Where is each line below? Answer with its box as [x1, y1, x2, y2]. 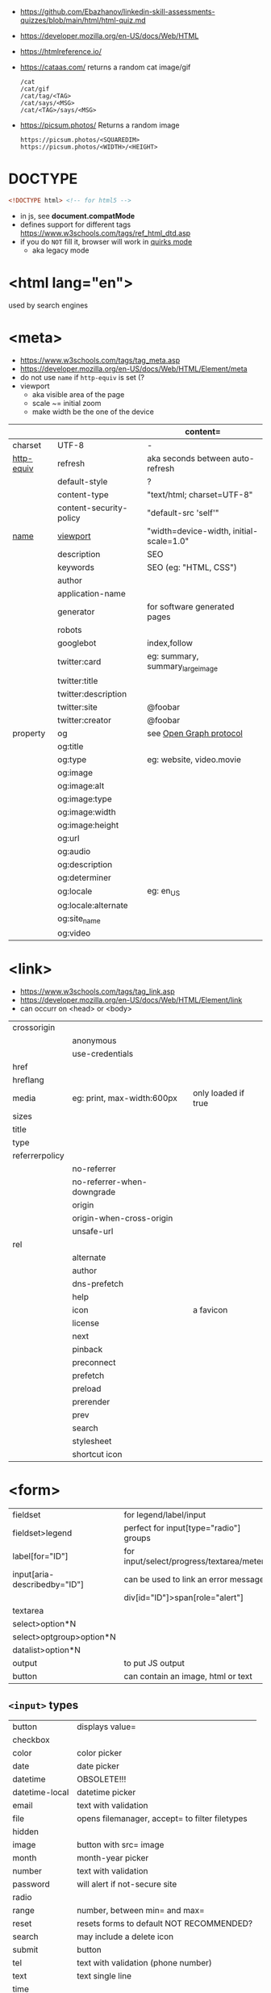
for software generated [146, 601, 235, 612]
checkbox [12, 1734, 50, 1745]
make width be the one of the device [31, 407, 155, 417]
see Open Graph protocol [146, 727, 244, 739]
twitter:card [57, 656, 102, 668]
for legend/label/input [123, 1509, 206, 1521]
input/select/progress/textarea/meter [123, 1555, 265, 1567]
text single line [76, 1970, 131, 1981]
